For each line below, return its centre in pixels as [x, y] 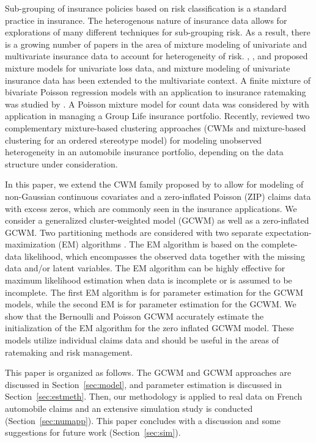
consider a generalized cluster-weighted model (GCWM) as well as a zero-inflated [157, 220]
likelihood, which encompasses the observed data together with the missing [164, 256]
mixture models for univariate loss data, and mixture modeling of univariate [148, 68]
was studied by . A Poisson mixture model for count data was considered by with [157, 104]
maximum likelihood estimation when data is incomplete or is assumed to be [149, 280]
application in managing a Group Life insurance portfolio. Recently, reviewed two [157, 116]
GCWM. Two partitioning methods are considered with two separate [134, 232]
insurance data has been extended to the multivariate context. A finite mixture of [158, 80]
